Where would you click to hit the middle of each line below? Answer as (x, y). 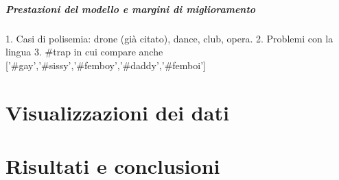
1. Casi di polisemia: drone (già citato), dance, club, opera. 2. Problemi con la (169, 38)
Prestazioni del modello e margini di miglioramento (131, 9)
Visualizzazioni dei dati (117, 112)
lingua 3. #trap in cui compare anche (84, 52)
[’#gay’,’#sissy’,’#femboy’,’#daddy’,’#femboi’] (106, 65)
